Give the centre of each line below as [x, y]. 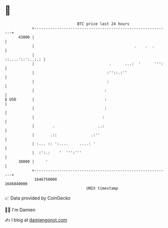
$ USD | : [56, 99]
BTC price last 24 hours [103, 24]
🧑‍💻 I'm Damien [20, 210]
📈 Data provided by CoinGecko [38, 198]
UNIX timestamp [102, 188]
